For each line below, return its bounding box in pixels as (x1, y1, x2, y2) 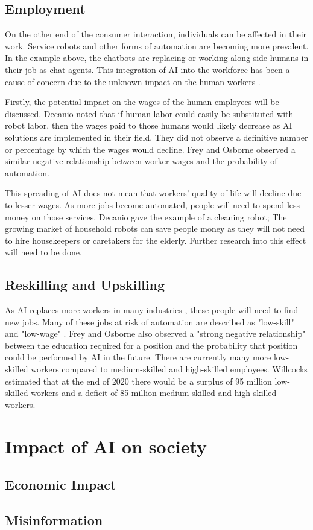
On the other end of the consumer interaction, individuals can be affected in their (5, 28, 307, 40)
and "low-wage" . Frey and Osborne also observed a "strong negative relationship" (5, 327, 306, 340)
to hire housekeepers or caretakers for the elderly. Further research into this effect (5, 234, 306, 246)
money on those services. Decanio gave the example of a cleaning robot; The (5, 210, 287, 223)
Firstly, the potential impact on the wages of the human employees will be (5, 95, 279, 108)
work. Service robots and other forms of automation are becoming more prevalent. (5, 39, 309, 52)
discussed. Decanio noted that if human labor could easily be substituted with (5, 107, 294, 120)
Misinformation (5, 510, 103, 529)
